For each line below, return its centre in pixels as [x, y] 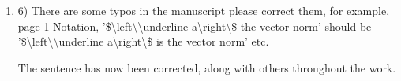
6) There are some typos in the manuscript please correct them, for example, [204, 10]
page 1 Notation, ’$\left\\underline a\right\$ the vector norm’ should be [195, 26]
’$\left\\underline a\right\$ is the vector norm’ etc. [143, 41]
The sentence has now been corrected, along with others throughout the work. [207, 67]
